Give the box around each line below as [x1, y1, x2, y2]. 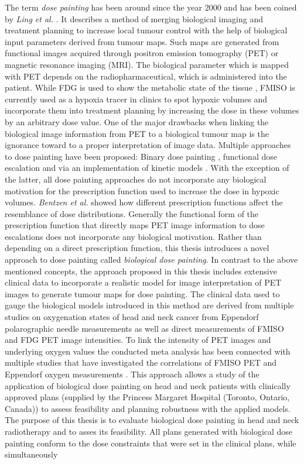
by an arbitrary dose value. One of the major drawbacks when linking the [5, 115, 269, 128]
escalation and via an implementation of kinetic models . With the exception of [5, 161, 289, 174]
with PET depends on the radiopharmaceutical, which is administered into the [5, 70, 287, 82]
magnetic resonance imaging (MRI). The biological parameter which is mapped [5, 58, 289, 70]
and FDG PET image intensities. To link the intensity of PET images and [5, 334, 271, 346]
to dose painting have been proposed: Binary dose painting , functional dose [5, 150, 277, 162]
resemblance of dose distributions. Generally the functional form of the [5, 207, 259, 219]
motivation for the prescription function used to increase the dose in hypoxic [5, 184, 279, 197]
